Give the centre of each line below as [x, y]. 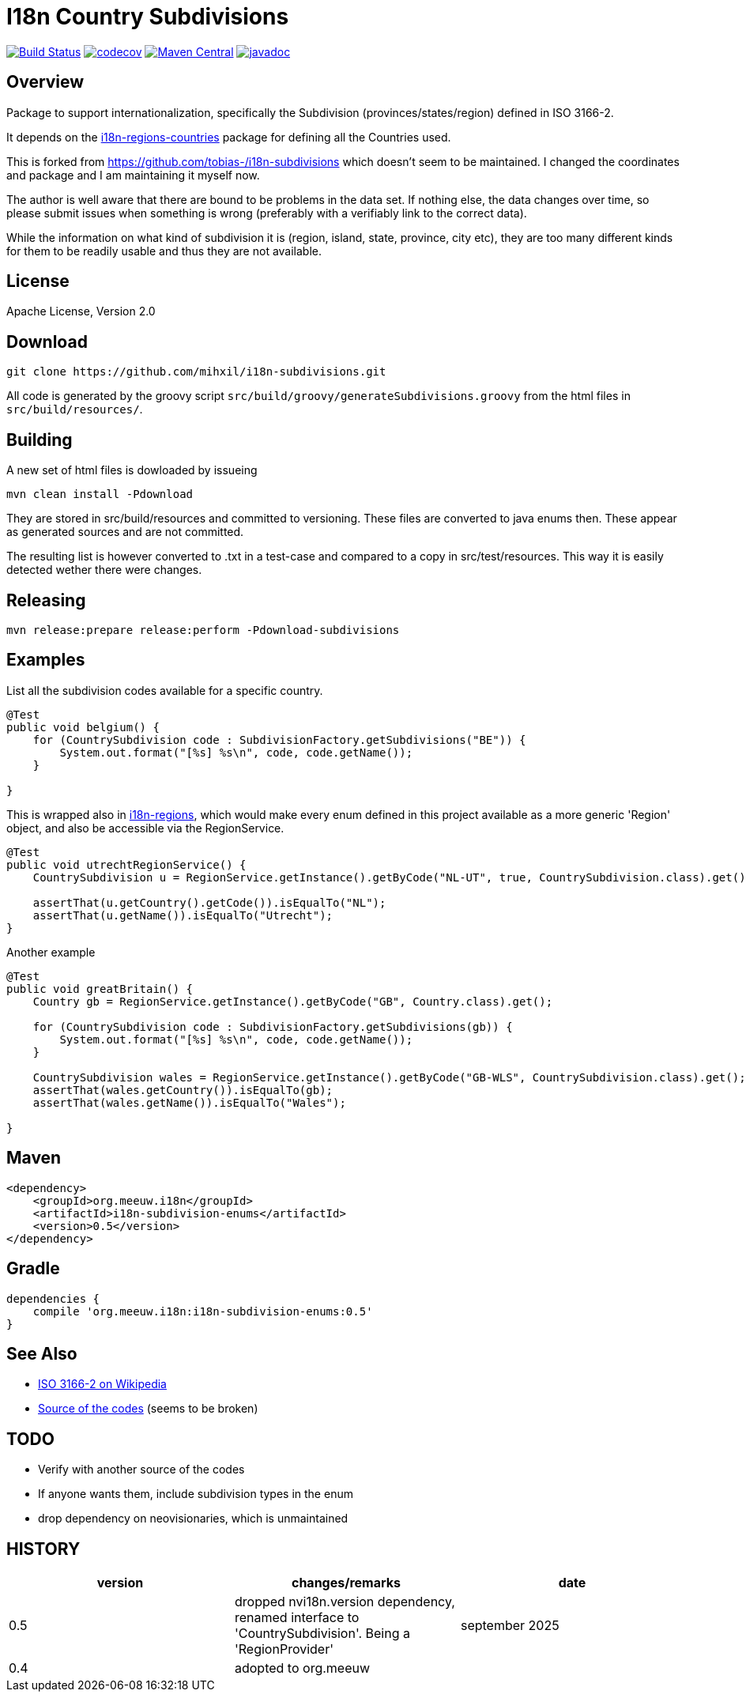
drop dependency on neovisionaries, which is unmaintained [193, 1519]
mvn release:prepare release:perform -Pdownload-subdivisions [203, 630]
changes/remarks [346, 1583]
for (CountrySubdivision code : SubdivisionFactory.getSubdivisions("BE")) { [279, 740]
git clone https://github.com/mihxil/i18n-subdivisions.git [196, 372]
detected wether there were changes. [104, 570]
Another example [51, 952]
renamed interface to [297, 1618]
